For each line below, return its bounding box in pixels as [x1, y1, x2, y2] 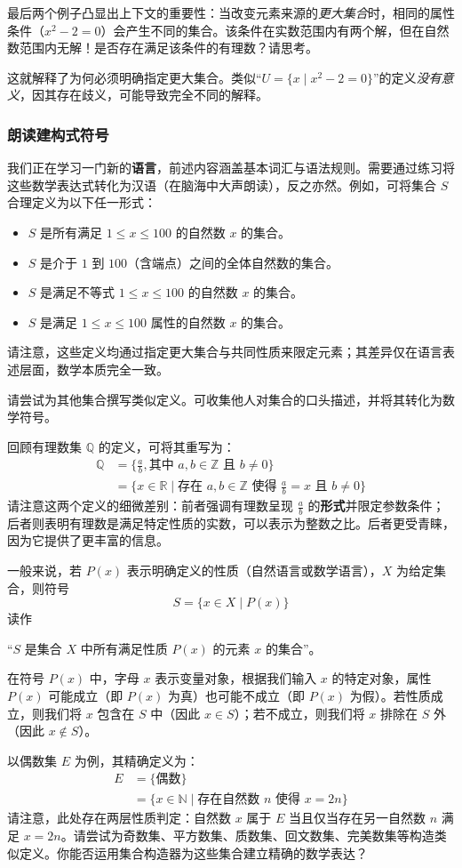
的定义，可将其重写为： [98, 437, 235, 455]
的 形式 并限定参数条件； [307, 496, 445, 515]
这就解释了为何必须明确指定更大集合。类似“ [7, 68, 262, 86]
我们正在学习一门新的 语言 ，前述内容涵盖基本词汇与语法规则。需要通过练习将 [7, 158, 455, 177]
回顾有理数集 [7, 437, 82, 455]
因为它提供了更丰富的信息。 [7, 531, 169, 550]
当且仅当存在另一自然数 [289, 808, 426, 827]
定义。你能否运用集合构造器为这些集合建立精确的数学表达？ [19, 843, 368, 862]
